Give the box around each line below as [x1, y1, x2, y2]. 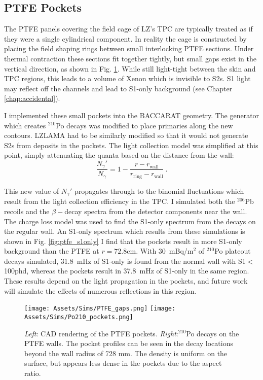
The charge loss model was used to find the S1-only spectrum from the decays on [4, 216, 256, 226]
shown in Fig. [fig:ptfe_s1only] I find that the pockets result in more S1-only [4, 235, 242, 246]
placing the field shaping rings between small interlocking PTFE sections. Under [4, 43, 254, 54]
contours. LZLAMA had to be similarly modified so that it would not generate [4, 130, 248, 141]
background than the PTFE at [4, 246, 99, 256]
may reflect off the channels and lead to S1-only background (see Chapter [4, 83, 233, 93]
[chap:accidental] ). [4, 93, 60, 103]
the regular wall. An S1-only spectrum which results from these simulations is [4, 226, 245, 236]
